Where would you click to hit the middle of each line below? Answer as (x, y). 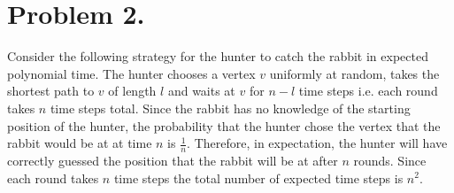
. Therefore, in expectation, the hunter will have (317, 143)
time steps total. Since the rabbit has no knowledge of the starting (230, 108)
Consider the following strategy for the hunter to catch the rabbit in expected (218, 56)
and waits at (201, 91)
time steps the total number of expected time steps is (258, 178)
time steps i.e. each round (368, 91)
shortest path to (51, 91)
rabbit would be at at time (80, 143)
